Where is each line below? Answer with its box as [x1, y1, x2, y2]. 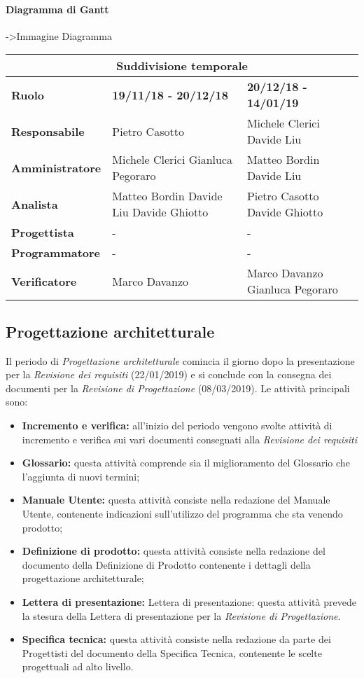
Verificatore [11, 272, 77, 289]
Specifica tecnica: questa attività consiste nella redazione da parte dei [22, 632, 331, 646]
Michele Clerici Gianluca [112, 151, 233, 168]
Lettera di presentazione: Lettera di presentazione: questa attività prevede [22, 594, 356, 609]
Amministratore [11, 159, 101, 176]
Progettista [11, 224, 74, 241]
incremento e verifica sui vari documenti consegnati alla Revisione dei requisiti [22, 431, 358, 446]
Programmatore [11, 244, 101, 261]
